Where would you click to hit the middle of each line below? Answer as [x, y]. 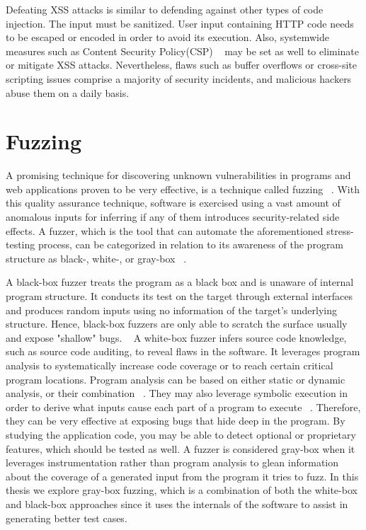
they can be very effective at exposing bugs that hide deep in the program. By [176, 421]
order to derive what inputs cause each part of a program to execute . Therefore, [183, 407]
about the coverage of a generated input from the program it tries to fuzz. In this [182, 476]
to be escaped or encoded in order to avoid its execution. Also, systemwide [168, 37]
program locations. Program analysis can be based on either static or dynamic [176, 379]
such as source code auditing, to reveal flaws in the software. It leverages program [183, 351]
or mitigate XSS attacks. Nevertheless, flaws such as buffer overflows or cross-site [181, 65]
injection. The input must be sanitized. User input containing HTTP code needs [180, 23]
